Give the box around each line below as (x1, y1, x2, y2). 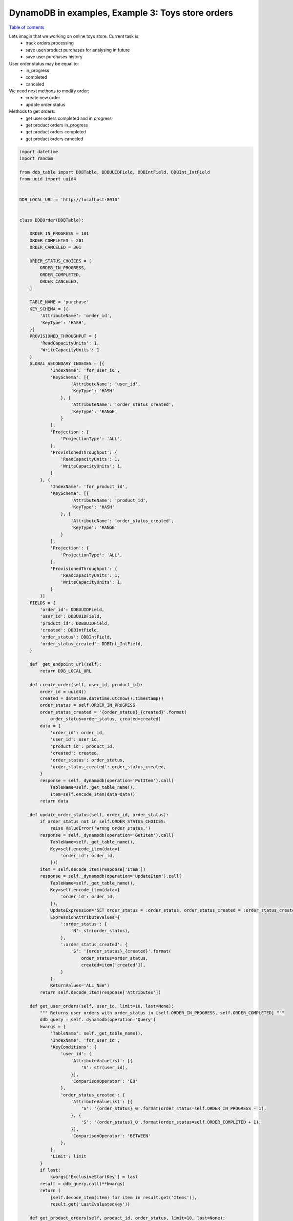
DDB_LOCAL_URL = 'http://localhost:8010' (19, 197, 120, 202)
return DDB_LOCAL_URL (40, 668, 92, 674)
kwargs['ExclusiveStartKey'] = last (50, 1174, 138, 1179)
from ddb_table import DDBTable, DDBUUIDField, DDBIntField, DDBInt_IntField (19, 169, 210, 175)
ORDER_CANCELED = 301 (29, 245, 82, 250)
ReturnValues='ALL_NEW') (50, 983, 110, 989)
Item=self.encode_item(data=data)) (50, 791, 135, 797)
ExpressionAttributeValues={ (50, 914, 120, 920)
